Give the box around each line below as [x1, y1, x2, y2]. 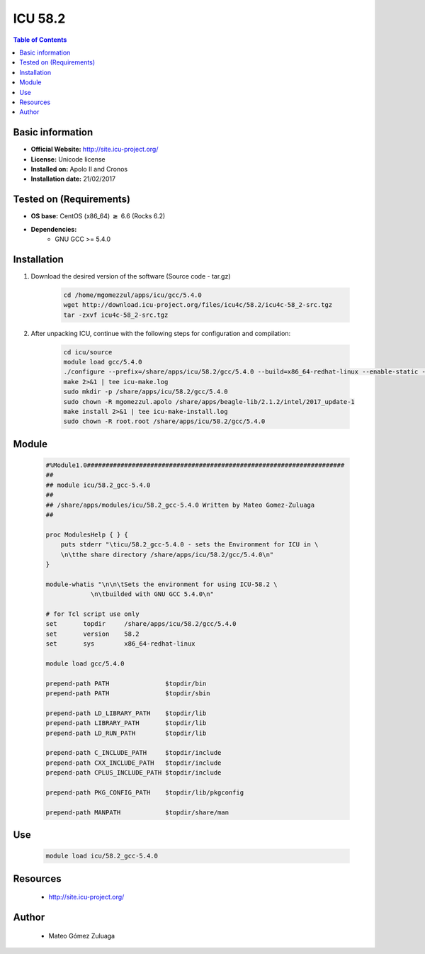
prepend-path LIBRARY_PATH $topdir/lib [45, 719, 207, 727]
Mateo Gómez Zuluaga [48, 931, 115, 940]
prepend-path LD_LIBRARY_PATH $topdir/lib [45, 709, 207, 717]
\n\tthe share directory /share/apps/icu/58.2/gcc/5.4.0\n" [60, 550, 274, 559]
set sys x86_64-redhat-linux [45, 640, 195, 648]
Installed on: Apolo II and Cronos [30, 164, 127, 173]
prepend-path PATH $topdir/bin [45, 679, 207, 688]
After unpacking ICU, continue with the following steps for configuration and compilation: [30, 329, 290, 337]
